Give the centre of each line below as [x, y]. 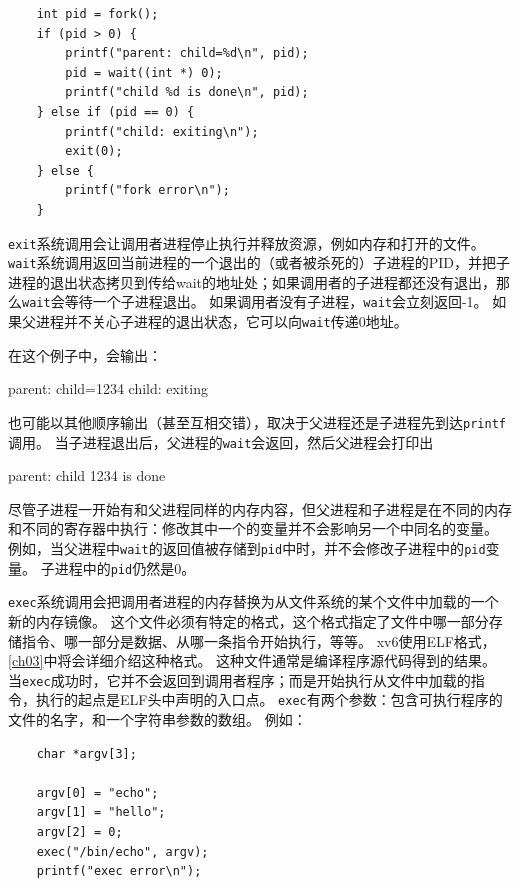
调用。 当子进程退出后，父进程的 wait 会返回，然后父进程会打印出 [221, 441]
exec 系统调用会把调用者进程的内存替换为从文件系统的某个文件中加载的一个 [253, 601]
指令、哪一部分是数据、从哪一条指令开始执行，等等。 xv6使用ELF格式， [258, 640]
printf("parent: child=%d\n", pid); [187, 53]
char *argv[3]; [86, 753]
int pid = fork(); [97, 14]
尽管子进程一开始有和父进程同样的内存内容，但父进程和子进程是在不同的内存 [260, 508]
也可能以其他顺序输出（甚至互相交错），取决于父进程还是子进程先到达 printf [257, 421]
